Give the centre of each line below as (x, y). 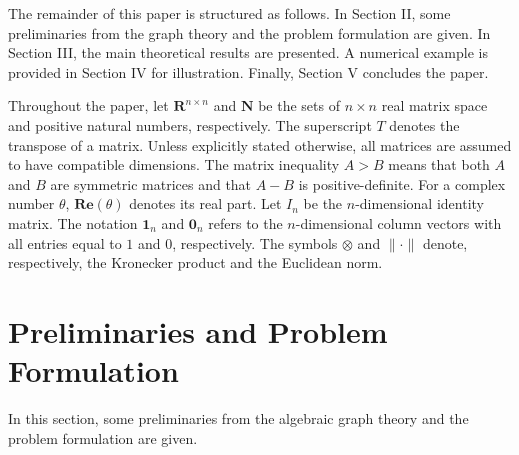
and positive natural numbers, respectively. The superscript (190, 124)
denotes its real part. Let (205, 203)
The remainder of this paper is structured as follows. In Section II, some (229, 13)
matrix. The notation (73, 222)
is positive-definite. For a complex (402, 183)
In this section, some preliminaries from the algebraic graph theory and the (238, 418)
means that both (439, 164)
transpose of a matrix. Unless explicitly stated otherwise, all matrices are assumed (260, 144)
